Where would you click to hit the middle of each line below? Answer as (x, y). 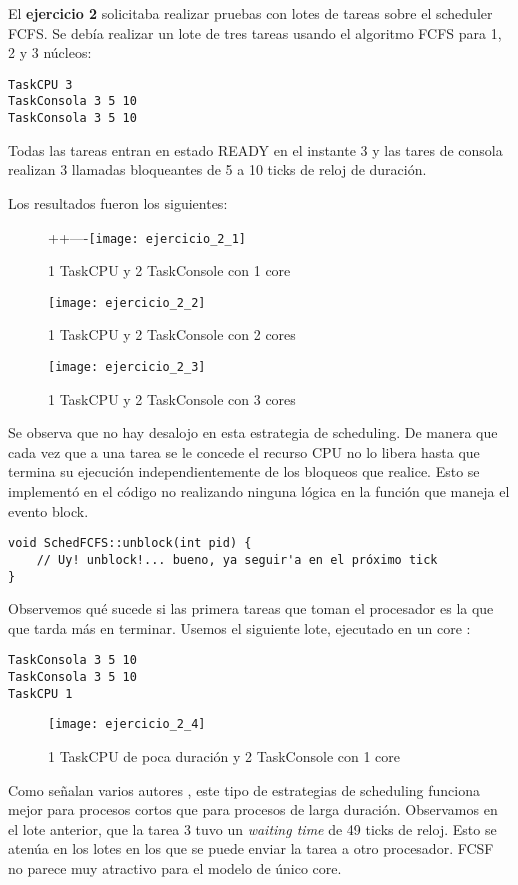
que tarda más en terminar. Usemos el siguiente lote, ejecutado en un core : (239, 627)
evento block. (48, 510)
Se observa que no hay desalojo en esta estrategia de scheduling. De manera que (253, 432)
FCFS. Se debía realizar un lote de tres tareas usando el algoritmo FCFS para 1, (255, 32)
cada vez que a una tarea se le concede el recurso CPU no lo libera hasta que (244, 451)
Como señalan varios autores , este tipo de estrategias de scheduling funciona (244, 789)
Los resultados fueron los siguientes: (118, 202)
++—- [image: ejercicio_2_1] (147, 236)
